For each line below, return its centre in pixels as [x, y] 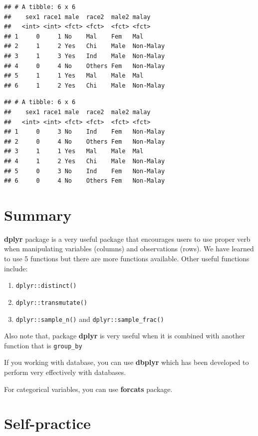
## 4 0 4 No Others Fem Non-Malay [85, 66]
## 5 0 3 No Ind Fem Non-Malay [85, 171]
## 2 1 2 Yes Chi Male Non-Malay [85, 46]
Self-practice [47, 423]
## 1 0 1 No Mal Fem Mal [74, 36]
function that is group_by [43, 345]
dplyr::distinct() [46, 286]
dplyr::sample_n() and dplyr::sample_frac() [90, 319]
